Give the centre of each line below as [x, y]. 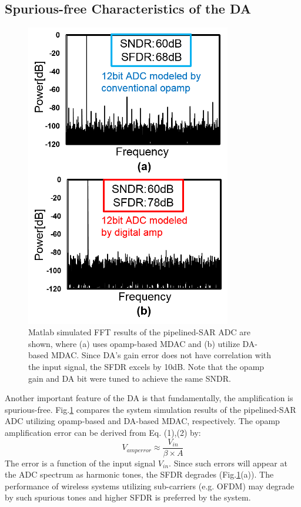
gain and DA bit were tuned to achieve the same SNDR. [130, 378]
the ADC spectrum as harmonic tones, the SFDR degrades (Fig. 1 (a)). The [139, 474]
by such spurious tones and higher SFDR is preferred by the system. [128, 497]
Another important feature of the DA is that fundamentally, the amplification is [149, 398]
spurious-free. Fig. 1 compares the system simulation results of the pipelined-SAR [150, 409]
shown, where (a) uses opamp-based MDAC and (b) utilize [134, 343]
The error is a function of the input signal [80, 463]
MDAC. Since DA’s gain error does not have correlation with [161, 355]
